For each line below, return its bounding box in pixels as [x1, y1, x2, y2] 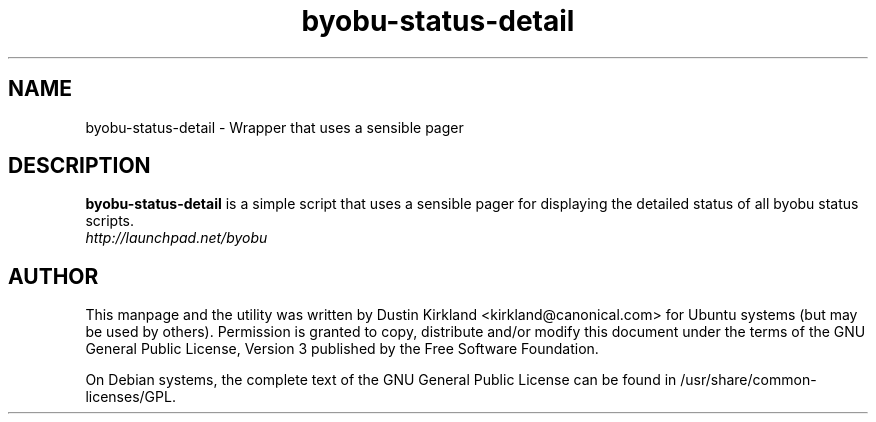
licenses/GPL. [85, 388, 176, 406]
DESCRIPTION [8, 153, 151, 179]
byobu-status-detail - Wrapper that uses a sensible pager [85, 118, 464, 136]
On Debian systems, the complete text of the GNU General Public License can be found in [85, 371, 677, 389]
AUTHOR [8, 263, 99, 289]
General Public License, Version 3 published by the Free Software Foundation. [85, 340, 599, 358]
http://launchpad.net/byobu [85, 229, 268, 247]
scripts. [85, 212, 135, 230]
